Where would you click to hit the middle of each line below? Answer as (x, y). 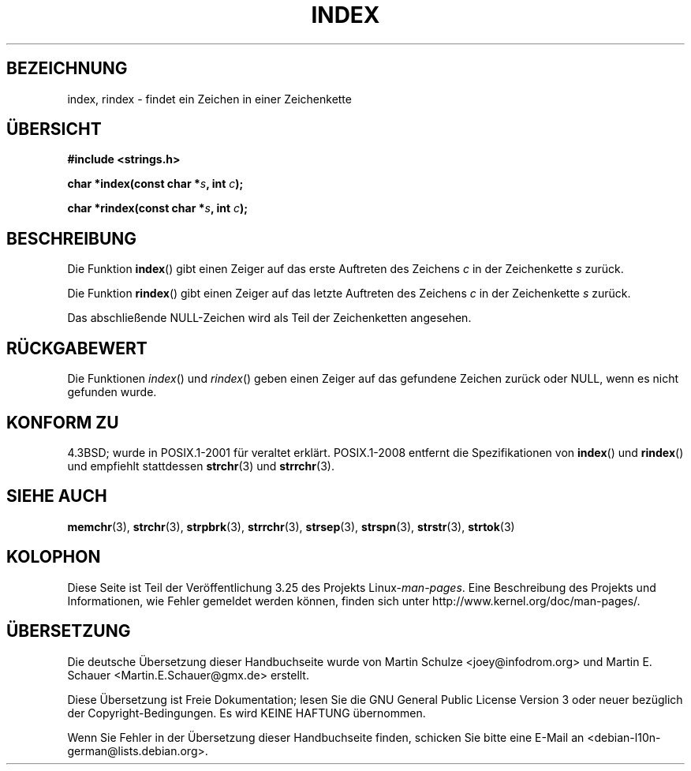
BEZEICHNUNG (67, 69)
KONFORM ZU (63, 422)
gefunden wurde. (112, 392)
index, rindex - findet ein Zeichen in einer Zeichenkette (209, 99)
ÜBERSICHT (54, 129)
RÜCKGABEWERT (77, 348)
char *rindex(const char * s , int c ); (158, 208)
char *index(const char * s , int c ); (155, 184)
